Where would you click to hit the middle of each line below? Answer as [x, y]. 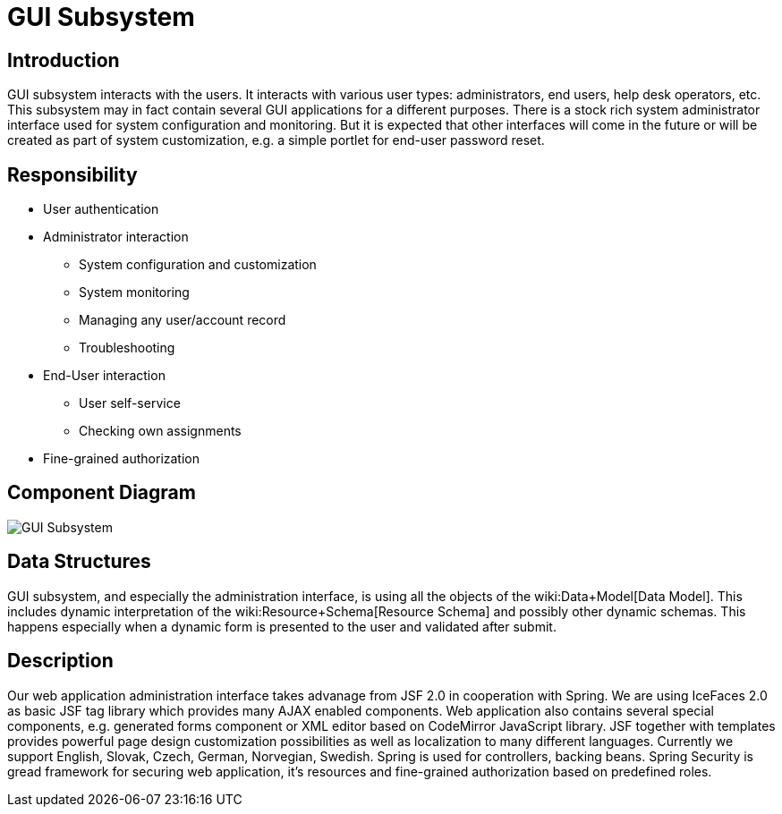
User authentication [101, 209]
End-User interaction [104, 376]
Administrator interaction [116, 237]
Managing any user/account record [183, 320]
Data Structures [79, 562]
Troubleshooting [127, 348]
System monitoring [134, 293]
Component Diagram [102, 493]
